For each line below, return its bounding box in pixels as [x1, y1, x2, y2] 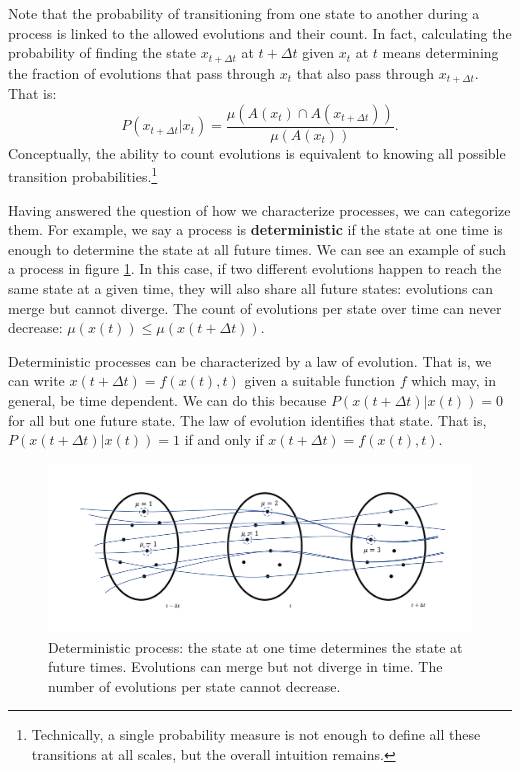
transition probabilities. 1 [8, 163, 158, 186]
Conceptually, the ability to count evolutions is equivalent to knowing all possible [8, 142, 506, 163]
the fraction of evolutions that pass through [8, 62, 276, 83]
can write [8, 370, 65, 391]
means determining [382, 42, 499, 63]
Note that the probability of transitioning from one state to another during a [8, 3, 480, 23]
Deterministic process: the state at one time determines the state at [48, 636, 463, 657]
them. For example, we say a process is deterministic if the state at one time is [8, 219, 503, 240]
